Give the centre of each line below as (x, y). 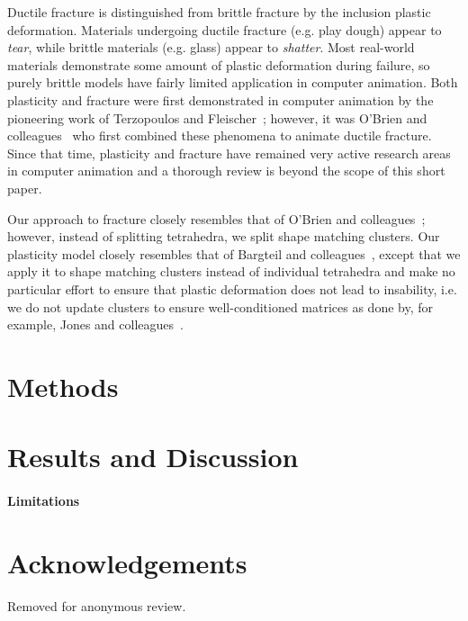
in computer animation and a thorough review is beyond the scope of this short (226, 171)
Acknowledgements (127, 562)
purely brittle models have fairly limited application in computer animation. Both (233, 82)
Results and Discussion (153, 457)
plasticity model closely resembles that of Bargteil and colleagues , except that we (234, 253)
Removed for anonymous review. (97, 605)
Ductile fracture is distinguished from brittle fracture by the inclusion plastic (219, 12)
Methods (63, 386)
